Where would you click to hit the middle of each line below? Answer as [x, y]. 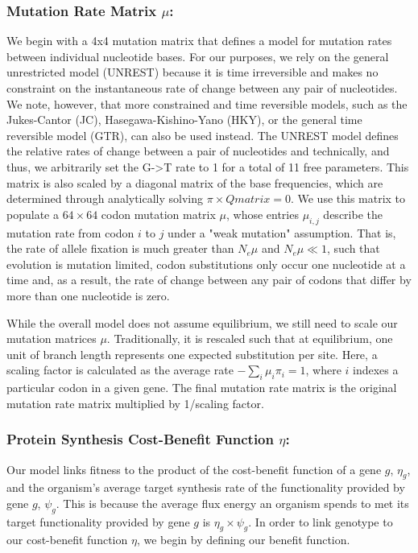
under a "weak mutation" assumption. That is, [282, 232]
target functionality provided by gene [98, 521]
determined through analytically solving [105, 198]
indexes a [376, 370]
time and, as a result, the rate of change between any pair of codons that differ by [209, 280]
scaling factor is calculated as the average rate [120, 370]
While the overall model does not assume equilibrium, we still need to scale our [202, 322]
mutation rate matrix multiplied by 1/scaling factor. [135, 403]
